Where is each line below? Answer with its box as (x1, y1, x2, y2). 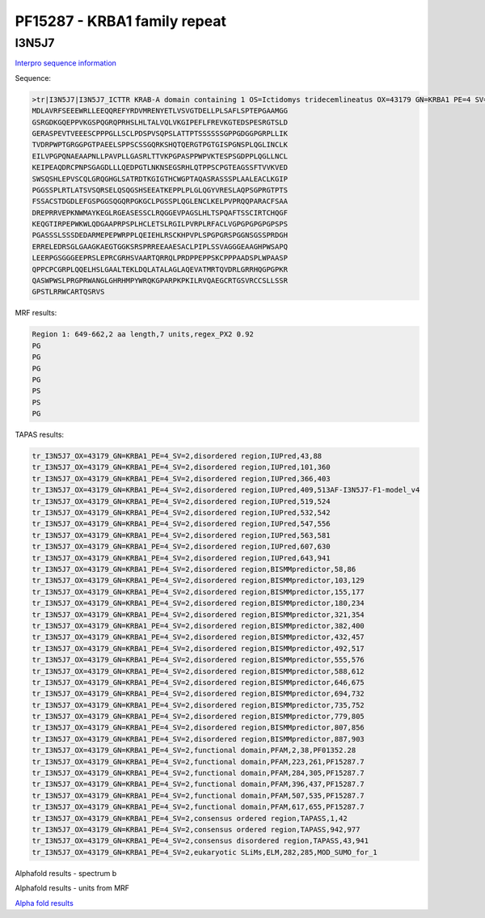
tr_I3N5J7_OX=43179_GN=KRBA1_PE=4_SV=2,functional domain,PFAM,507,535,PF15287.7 (32, 791, 365, 800)
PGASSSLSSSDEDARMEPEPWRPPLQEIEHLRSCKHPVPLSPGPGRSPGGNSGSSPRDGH (32, 231, 289, 240)
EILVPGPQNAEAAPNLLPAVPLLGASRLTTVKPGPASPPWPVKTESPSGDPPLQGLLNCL (32, 151, 289, 161)
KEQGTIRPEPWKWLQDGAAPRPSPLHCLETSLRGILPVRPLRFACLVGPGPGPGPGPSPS (32, 219, 289, 229)
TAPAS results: (15, 429, 65, 440)
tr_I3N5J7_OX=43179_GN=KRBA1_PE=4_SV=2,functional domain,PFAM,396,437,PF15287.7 (32, 780, 365, 789)
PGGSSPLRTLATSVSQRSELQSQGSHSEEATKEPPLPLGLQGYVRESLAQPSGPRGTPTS (32, 185, 289, 194)
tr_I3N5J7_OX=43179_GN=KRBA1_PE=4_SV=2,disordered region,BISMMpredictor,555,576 (32, 655, 365, 665)
